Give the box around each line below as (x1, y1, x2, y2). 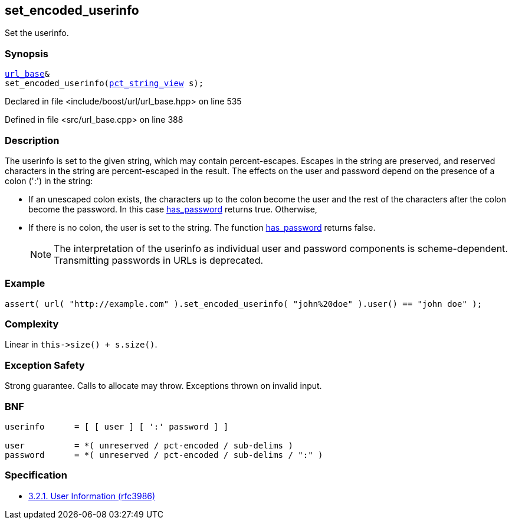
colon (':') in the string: (5, 175, 93, 186)
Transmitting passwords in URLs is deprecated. (54, 254, 264, 266)
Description (5, 134, 60, 146)
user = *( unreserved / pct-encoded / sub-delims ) (5, 440, 293, 450)
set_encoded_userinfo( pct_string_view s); (5, 78, 204, 89)
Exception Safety (5, 359, 85, 371)
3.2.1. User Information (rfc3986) (28, 490, 156, 501)
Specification (5, 469, 67, 482)
